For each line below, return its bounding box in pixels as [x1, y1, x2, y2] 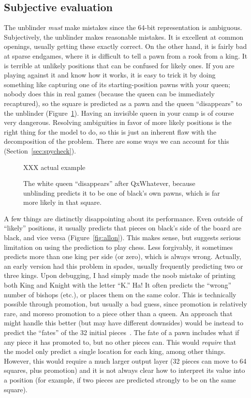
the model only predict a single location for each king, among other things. [4, 346, 226, 356]
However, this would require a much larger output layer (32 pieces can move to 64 [4, 355, 247, 366]
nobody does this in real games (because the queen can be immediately [4, 89, 215, 99]
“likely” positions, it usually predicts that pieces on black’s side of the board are [4, 223, 242, 233]
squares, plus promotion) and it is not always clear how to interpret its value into [4, 365, 245, 375]
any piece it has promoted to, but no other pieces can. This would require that [4, 337, 236, 347]
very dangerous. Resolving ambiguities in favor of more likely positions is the [4, 117, 232, 127]
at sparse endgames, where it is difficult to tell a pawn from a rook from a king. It [4, 50, 248, 61]
